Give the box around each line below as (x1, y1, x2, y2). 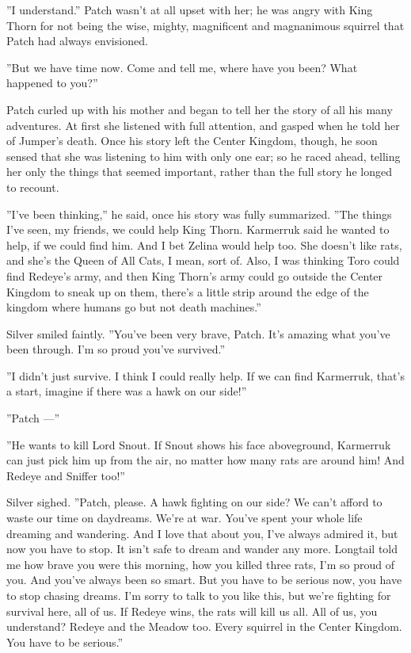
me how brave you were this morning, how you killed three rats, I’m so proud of (6, 556, 395, 572)
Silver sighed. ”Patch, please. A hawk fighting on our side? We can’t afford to (6, 494, 382, 510)
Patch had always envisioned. (6, 32, 148, 49)
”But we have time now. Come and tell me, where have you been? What (6, 59, 358, 75)
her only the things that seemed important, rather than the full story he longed (6, 163, 392, 180)
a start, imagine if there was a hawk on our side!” (6, 383, 247, 399)
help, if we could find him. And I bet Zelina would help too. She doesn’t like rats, (6, 236, 402, 253)
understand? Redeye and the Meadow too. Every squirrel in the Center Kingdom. (6, 618, 402, 635)
